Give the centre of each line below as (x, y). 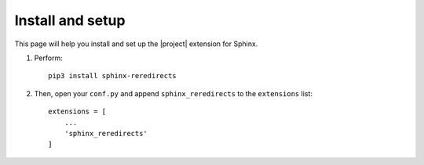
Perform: (48, 58)
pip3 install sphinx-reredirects (112, 76)
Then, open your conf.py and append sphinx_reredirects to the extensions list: (174, 93)
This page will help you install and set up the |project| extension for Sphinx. (136, 44)
